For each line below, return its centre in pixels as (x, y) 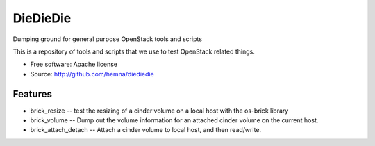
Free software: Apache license (74, 64)
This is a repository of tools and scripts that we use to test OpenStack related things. (134, 51)
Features (32, 94)
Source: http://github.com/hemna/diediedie (92, 74)
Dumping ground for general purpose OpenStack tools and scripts (108, 39)
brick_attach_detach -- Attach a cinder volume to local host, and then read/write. (146, 130)
